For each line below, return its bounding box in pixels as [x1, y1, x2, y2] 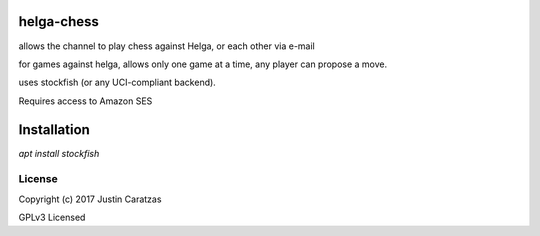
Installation [18, 121, 90, 138]
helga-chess [18, 13, 100, 30]
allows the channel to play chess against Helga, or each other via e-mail [18, 40, 315, 52]
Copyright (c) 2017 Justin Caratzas [18, 193, 162, 205]
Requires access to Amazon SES [18, 95, 153, 107]
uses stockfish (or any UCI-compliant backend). [18, 76, 217, 89]
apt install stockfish [18, 147, 100, 159]
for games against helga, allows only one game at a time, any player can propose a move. [18, 58, 388, 70]
